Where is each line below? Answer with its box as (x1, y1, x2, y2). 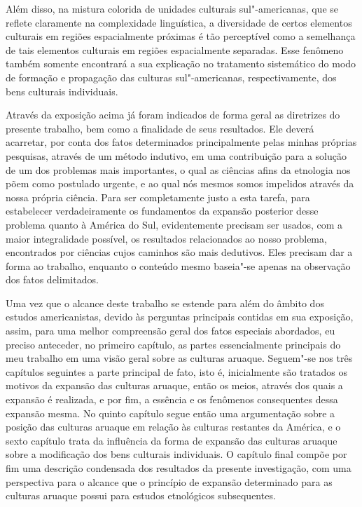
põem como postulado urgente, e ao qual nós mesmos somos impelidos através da (6, 176, 354, 191)
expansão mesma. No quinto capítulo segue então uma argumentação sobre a (6, 405, 335, 420)
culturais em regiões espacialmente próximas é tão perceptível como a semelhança (6, 29, 356, 43)
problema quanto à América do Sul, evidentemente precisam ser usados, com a (6, 217, 343, 231)
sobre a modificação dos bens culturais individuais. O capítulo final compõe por (6, 447, 347, 461)
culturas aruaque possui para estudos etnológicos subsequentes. (6, 488, 276, 503)
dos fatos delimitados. (6, 272, 99, 287)
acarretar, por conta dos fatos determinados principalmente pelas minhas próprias (6, 135, 357, 149)
